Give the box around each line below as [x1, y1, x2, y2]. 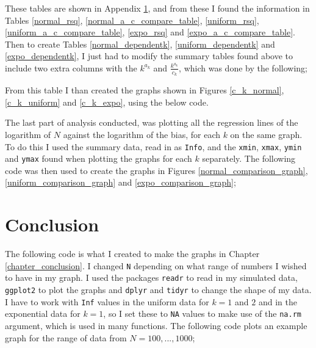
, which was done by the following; [179, 61, 307, 74]
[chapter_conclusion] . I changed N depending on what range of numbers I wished [5, 259, 307, 272]
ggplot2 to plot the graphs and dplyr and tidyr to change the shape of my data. [5, 283, 312, 296]
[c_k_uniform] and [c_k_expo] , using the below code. [5, 95, 209, 108]
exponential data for [5, 307, 81, 320]
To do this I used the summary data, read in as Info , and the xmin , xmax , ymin [5, 140, 302, 153]
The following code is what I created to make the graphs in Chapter [5, 247, 260, 260]
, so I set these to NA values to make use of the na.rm [103, 307, 301, 320]
